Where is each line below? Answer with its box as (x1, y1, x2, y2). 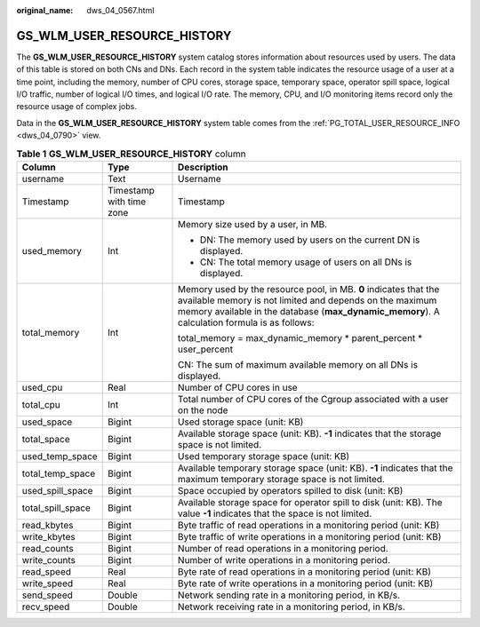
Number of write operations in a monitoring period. (178, 554, 391, 567)
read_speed (21, 566, 71, 578)
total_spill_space (21, 502, 91, 514)
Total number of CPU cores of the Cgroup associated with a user (178, 393, 449, 406)
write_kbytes (21, 531, 76, 544)
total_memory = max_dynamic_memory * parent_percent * (178, 332, 423, 345)
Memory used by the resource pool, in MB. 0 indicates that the (178, 283, 440, 296)
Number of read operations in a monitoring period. (178, 543, 388, 555)
